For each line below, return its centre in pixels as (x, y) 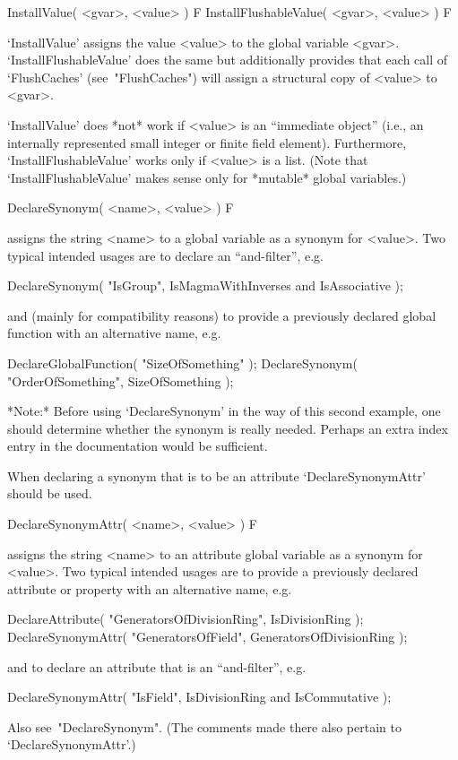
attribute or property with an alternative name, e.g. (150, 588)
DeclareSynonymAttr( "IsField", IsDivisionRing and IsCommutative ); (199, 697)
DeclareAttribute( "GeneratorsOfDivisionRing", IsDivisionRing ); (186, 619)
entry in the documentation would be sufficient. (138, 446)
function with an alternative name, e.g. (114, 333)
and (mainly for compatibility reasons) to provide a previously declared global (222, 315)
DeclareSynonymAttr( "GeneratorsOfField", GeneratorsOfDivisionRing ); (207, 637)
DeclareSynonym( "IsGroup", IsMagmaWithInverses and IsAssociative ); (205, 285)
